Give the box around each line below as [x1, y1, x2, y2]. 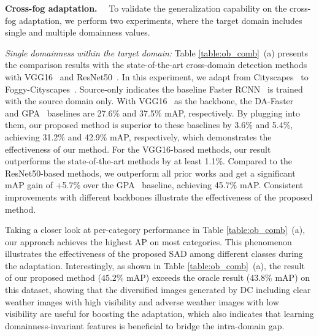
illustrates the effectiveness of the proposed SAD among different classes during [5, 247, 303, 260]
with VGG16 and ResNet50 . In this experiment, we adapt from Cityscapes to [5, 70, 309, 83]
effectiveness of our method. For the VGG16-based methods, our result [5, 142, 271, 155]
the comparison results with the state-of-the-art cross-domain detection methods [5, 58, 307, 71]
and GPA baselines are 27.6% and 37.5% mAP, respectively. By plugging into [5, 106, 300, 119]
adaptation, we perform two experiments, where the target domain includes [18, 13, 302, 26]
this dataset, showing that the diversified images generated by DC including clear [5, 283, 311, 296]
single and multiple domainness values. [5, 26, 150, 39]
